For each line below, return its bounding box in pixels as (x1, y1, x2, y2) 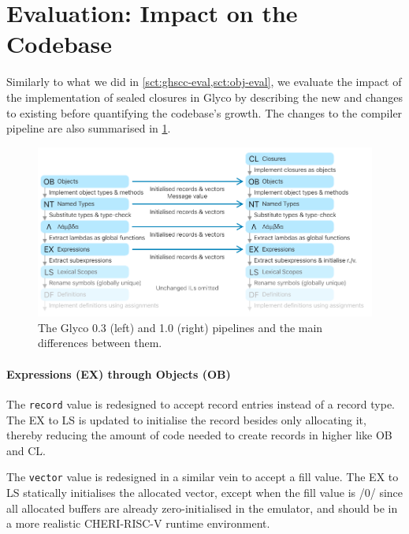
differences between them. (38, 334, 162, 351)
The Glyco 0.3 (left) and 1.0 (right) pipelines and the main (38, 319, 323, 335)
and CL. (6, 442, 46, 458)
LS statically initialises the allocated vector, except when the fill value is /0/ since (6, 484, 403, 500)
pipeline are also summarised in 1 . (6, 120, 171, 136)
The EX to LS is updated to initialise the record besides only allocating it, (6, 411, 366, 428)
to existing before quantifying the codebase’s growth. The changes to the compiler (6, 104, 403, 121)
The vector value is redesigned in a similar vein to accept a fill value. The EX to (6, 469, 399, 485)
